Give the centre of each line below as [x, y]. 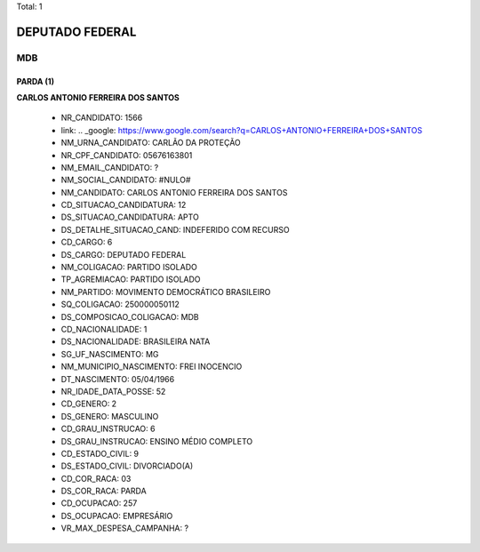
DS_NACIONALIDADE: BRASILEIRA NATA [136, 341]
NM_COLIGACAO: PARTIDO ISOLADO [129, 268]
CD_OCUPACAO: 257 [99, 503]
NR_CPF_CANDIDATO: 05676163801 [127, 155]
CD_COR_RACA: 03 [96, 478]
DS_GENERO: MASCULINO [110, 416]
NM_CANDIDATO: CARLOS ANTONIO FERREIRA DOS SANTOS [174, 192]
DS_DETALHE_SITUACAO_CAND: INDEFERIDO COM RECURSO [175, 229]
